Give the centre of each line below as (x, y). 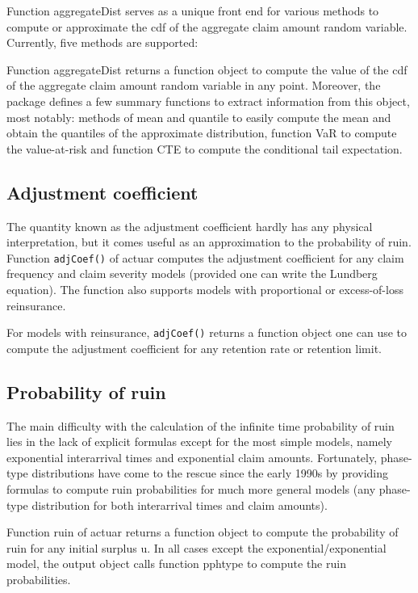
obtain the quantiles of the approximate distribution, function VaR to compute (202, 133)
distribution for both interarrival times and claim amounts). (180, 505)
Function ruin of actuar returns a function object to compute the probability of (203, 532)
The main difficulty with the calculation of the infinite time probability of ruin (201, 425)
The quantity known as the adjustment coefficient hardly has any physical (190, 226)
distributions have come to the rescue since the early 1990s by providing (210, 473)
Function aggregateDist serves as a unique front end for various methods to (193, 11)
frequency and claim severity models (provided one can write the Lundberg (192, 273)
